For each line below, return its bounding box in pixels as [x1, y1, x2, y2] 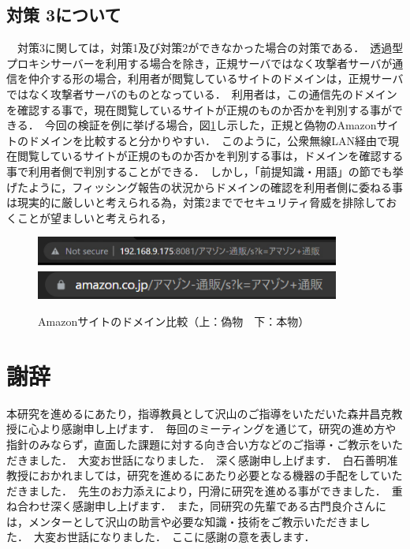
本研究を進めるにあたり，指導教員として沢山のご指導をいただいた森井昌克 [6, 405, 392, 421]
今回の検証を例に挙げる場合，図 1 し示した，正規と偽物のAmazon [44, 117, 377, 133]
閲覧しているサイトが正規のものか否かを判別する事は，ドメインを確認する [17, 148, 404, 164]
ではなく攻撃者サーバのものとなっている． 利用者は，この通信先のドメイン [6, 85, 397, 102]
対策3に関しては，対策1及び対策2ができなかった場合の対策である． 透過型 [17, 39, 404, 56]
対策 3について [6, 2, 121, 27]
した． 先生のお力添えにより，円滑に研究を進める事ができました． [39, 482, 386, 499]
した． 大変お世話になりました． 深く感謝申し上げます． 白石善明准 [39, 451, 398, 468]
